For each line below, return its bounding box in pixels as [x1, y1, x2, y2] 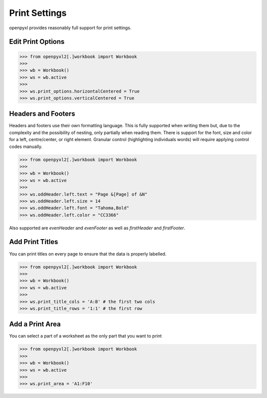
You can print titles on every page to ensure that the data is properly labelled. [9, 250, 167, 257]
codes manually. [9, 144, 43, 149]
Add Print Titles [9, 238, 58, 246]
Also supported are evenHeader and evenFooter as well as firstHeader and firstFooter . [9, 225, 185, 231]
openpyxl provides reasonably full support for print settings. [9, 25, 132, 31]
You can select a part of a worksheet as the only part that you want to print [9, 333, 162, 339]
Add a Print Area [9, 320, 61, 329]
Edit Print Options [9, 38, 65, 46]
